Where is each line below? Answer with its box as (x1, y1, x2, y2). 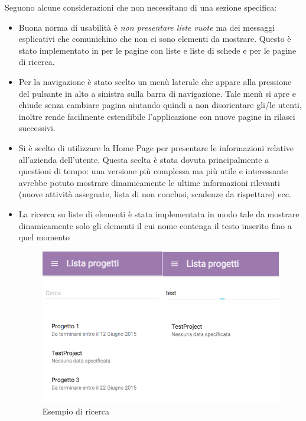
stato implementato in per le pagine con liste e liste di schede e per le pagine (18, 44, 297, 56)
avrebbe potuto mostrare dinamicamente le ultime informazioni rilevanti (18, 176, 280, 188)
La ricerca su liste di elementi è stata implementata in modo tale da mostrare (18, 207, 300, 220)
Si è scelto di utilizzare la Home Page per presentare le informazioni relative (18, 141, 294, 154)
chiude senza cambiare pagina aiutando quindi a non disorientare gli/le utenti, (18, 99, 302, 111)
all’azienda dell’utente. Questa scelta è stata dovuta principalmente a (18, 153, 269, 165)
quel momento (18, 231, 70, 243)
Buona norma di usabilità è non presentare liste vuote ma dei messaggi (18, 21, 275, 33)
